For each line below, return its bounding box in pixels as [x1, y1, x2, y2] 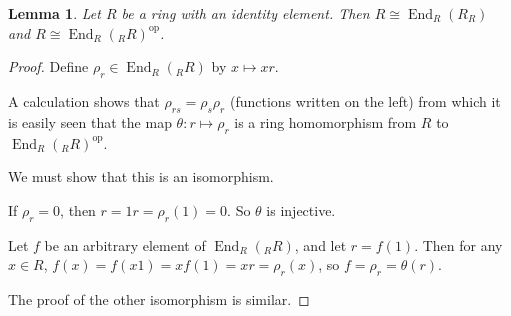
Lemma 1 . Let [8, 3, 101, 23]
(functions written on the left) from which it [229, 90, 501, 111]
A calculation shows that [8, 90, 160, 111]
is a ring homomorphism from [234, 111, 417, 132]
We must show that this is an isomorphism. [8, 166, 274, 187]
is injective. [266, 199, 336, 220]
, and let [294, 234, 347, 255]
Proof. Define [8, 56, 89, 77]
